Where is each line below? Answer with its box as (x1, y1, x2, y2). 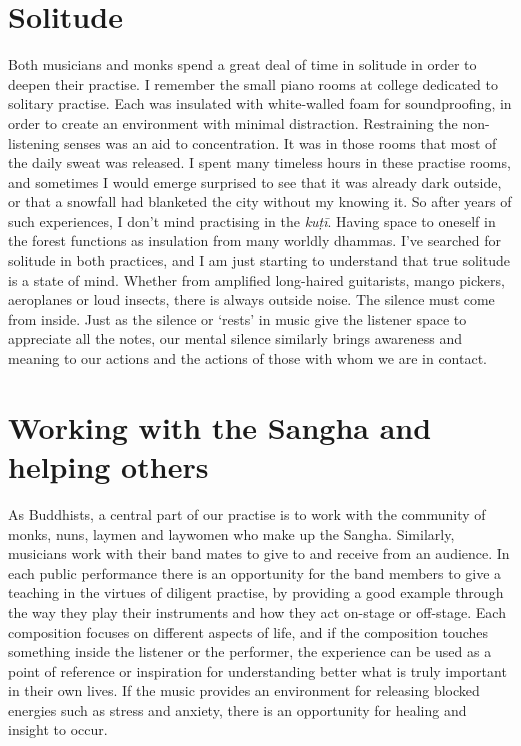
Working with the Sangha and (8, 406, 432, 447)
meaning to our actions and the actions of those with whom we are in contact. (8, 348, 487, 369)
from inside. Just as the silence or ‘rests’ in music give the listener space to (8, 308, 467, 329)
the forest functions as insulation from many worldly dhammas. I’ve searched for (8, 230, 501, 251)
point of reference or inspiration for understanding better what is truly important (8, 660, 507, 681)
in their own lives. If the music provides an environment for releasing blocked (8, 680, 480, 701)
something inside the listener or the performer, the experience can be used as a (8, 641, 492, 662)
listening (8, 132, 60, 153)
